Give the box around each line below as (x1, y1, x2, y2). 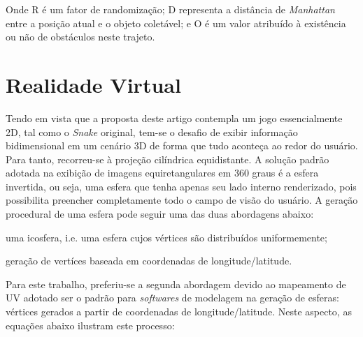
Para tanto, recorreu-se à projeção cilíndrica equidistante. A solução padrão (6, 151, 329, 166)
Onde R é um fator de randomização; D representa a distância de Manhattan (6, 2, 335, 16)
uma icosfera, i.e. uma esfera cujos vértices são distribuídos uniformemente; (6, 230, 327, 244)
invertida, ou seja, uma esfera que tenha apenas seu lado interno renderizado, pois (6, 179, 357, 193)
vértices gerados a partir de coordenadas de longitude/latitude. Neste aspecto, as (6, 304, 352, 319)
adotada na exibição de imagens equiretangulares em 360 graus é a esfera (6, 165, 319, 180)
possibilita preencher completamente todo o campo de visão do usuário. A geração (6, 193, 358, 207)
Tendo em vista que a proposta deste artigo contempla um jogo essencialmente (6, 110, 343, 125)
